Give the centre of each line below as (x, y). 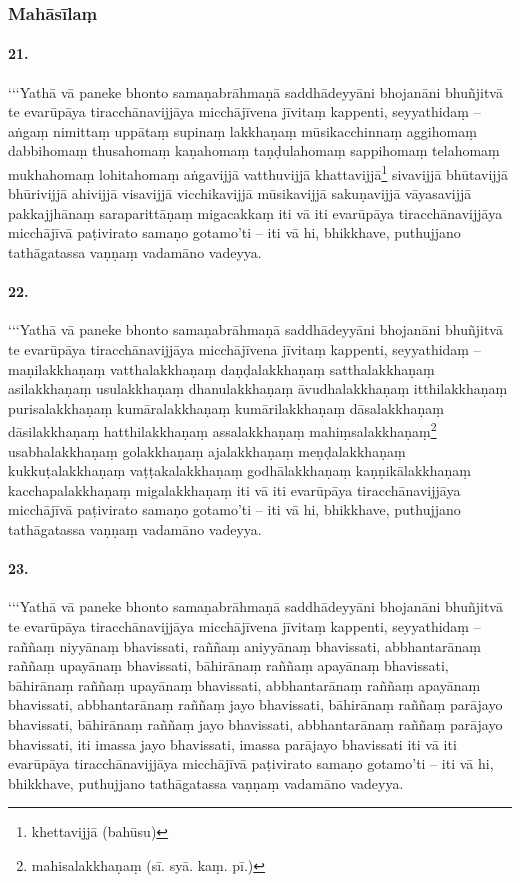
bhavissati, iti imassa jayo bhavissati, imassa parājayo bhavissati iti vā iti (232, 743)
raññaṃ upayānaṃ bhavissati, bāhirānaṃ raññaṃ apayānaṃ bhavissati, (228, 665)
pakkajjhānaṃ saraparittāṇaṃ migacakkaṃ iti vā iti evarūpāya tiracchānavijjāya (255, 212)
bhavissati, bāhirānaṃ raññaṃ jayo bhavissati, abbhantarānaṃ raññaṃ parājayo (255, 723)
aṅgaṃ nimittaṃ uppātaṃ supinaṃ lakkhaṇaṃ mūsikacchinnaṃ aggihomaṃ (242, 130)
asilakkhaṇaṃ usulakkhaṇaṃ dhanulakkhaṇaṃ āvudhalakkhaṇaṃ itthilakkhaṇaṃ (258, 388)
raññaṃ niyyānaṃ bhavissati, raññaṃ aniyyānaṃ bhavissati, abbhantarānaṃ (245, 645)
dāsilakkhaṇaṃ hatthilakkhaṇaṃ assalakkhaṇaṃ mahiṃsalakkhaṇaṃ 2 (222, 430)
